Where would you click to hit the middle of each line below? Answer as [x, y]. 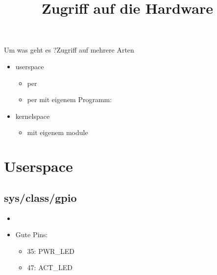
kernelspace [33, 116]
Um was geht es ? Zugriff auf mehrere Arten [69, 50]
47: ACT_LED [50, 267]
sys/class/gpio [40, 197]
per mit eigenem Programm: [70, 99]
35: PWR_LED [51, 251]
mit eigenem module [58, 132]
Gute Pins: [32, 234]
